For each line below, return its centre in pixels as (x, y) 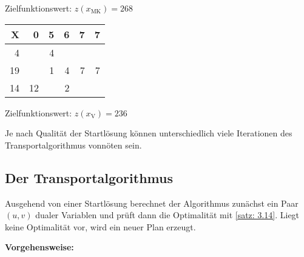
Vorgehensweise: (39, 247)
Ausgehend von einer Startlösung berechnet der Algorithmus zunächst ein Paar (152, 203)
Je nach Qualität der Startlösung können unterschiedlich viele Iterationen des (149, 133)
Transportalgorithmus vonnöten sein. (73, 145)
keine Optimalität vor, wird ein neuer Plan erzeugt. (100, 226)
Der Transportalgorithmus (89, 177)
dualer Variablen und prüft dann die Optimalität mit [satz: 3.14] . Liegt (167, 215)
